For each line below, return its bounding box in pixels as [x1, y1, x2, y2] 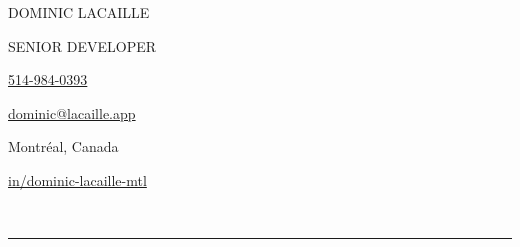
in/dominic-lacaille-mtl [8, 169, 147, 190]
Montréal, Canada [8, 136, 119, 157]
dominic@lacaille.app [8, 102, 136, 123]
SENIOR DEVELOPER [8, 35, 157, 56]
